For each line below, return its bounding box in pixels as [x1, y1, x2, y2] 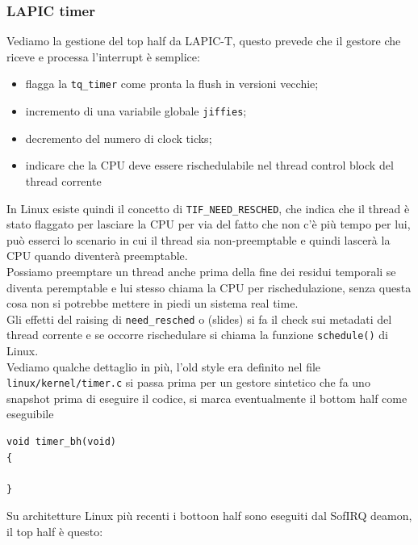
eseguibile [6, 405, 54, 422]
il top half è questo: [6, 523, 103, 540]
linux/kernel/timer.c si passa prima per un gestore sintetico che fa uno [6, 374, 370, 391]
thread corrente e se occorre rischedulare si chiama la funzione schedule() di [6, 326, 389, 343]
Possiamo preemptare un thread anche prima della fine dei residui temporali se [6, 262, 396, 279]
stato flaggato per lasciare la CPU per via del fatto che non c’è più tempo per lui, [6, 216, 411, 233]
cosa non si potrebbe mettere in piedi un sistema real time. [6, 295, 299, 312]
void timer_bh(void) [6, 436, 117, 448]
